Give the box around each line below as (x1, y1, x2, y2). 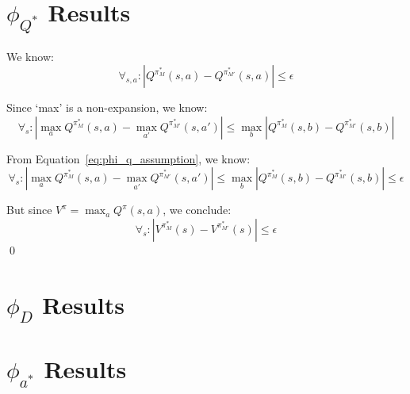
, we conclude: (163, 201, 232, 218)
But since (6, 201, 52, 218)
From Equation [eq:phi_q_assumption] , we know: (6, 150, 251, 166)
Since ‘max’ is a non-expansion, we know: (6, 99, 208, 116)
